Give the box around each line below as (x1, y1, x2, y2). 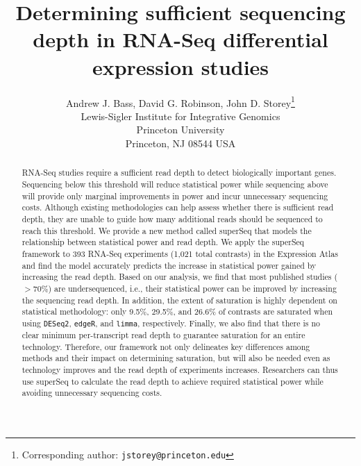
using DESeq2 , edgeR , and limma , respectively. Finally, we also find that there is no (22, 317, 321, 328)
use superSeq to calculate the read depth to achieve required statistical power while (22, 375, 324, 387)
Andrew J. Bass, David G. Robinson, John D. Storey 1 (66, 93, 295, 110)
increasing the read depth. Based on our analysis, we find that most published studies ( (22, 271, 338, 283)
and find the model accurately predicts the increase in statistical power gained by (22, 259, 317, 271)
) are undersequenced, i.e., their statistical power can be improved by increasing (48, 282, 337, 294)
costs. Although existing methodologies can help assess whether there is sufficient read (22, 201, 334, 213)
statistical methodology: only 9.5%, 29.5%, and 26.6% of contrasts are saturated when (22, 306, 333, 317)
